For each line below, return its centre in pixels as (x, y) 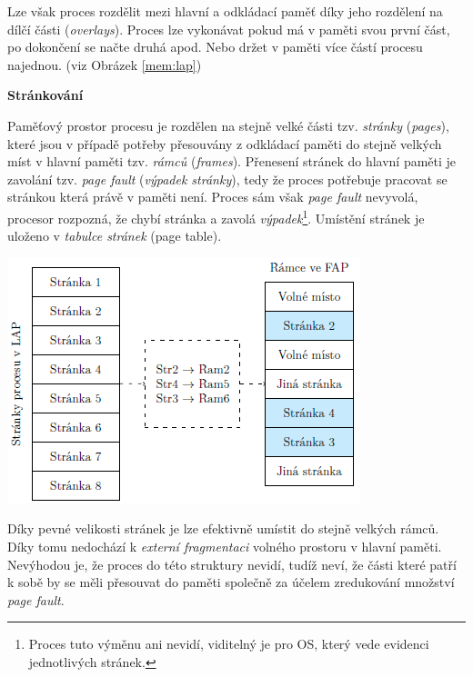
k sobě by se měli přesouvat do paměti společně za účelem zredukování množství (231, 582)
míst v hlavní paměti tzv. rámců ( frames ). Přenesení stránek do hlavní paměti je (232, 161)
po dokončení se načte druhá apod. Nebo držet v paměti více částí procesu (215, 47)
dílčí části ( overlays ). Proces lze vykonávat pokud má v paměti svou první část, (229, 29)
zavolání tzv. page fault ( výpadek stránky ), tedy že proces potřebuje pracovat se (227, 179)
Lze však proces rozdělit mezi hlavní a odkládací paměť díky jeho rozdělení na (225, 11)
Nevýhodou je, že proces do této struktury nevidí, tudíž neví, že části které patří (232, 564)
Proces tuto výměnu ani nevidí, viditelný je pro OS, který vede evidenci (229, 644)
